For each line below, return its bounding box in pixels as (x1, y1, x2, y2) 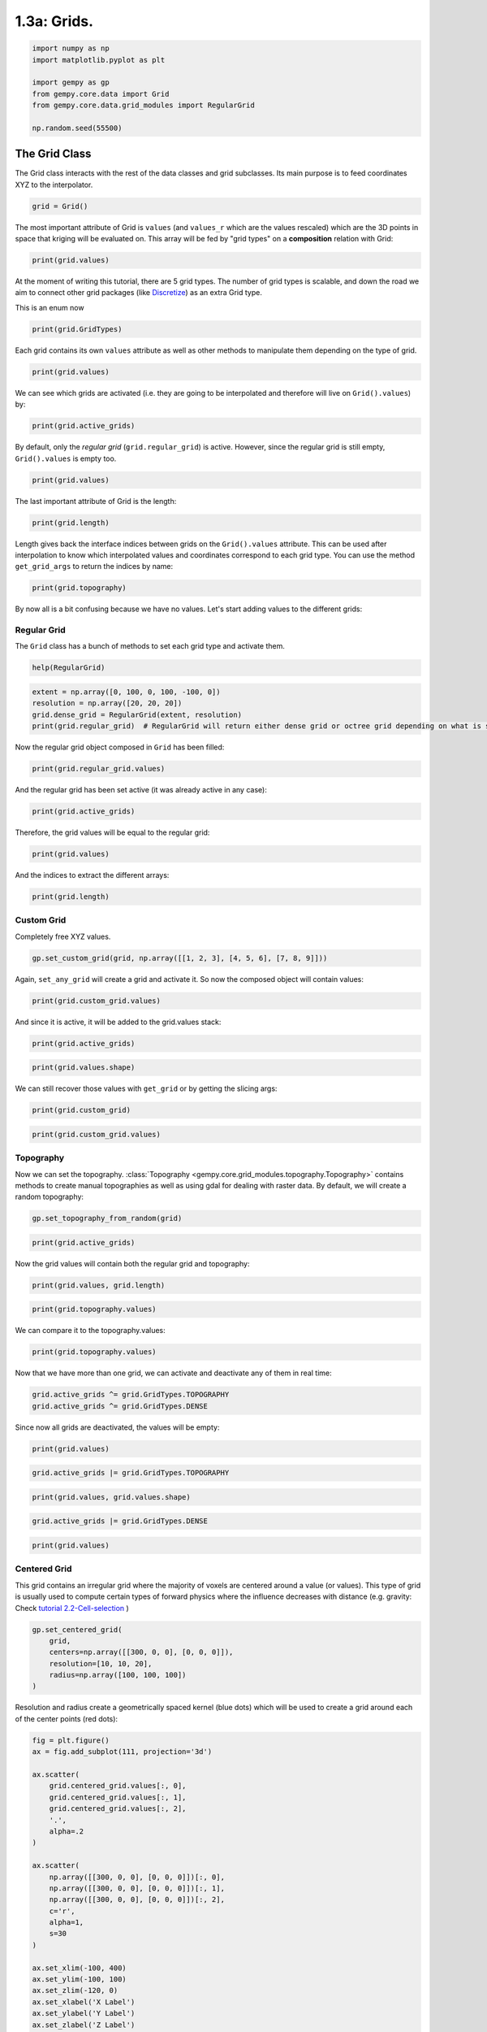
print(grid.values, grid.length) (32, 1280, 166, 1290)
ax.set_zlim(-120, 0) (32, 1986, 119, 1995)
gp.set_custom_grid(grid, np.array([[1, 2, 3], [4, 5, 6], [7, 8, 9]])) (32, 953, 328, 962)
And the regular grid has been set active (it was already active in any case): (15, 785, 267, 795)
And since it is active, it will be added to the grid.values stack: (15, 1017, 222, 1027)
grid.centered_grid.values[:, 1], (49, 1792, 187, 1802)
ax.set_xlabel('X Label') (32, 1997, 136, 2007)
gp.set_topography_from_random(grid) (32, 1214, 183, 1223)
